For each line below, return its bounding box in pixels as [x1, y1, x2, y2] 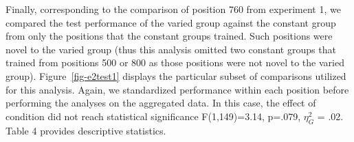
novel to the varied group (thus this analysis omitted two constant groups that [5, 42, 336, 56]
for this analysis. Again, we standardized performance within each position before [5, 82, 349, 96]
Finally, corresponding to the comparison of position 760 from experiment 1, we [5, 2, 341, 16]
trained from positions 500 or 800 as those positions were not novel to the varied [5, 55, 344, 70]
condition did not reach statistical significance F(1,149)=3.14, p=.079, [5, 109, 301, 123]
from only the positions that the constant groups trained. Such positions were [5, 29, 333, 43]
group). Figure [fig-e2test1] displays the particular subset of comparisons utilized [5, 68, 346, 83]
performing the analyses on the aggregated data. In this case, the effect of [5, 96, 316, 110]
